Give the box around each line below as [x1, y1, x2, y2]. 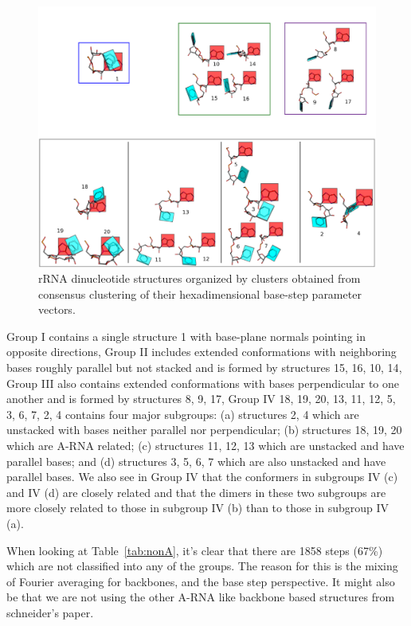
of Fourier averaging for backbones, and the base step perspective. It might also [6, 573, 395, 589]
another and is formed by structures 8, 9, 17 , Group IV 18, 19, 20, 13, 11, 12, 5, [6, 390, 396, 407]
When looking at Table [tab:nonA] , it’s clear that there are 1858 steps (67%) [6, 542, 383, 558]
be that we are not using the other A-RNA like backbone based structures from [6, 589, 395, 605]
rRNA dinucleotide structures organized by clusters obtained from [38, 270, 361, 287]
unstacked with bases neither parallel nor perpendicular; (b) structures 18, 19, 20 [6, 421, 402, 438]
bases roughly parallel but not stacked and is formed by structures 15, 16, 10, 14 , [6, 359, 402, 376]
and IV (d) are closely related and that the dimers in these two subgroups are [6, 483, 386, 500]
